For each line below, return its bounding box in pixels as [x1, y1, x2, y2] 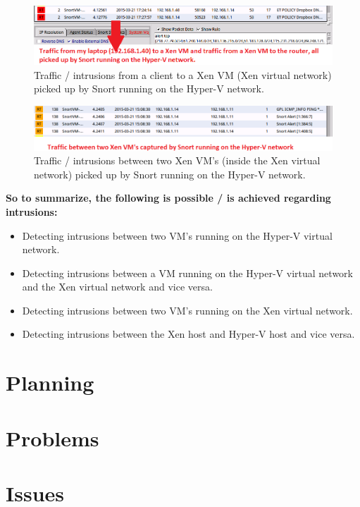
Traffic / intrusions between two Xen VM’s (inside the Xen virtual [34, 153, 321, 168]
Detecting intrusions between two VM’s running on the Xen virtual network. [22, 303, 353, 317]
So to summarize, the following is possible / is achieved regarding [6, 190, 331, 205]
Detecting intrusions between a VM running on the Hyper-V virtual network [22, 265, 353, 280]
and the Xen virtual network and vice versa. [22, 279, 213, 294]
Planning [6, 368, 94, 397]
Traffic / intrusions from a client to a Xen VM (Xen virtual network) [34, 67, 332, 82]
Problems [6, 423, 99, 452]
